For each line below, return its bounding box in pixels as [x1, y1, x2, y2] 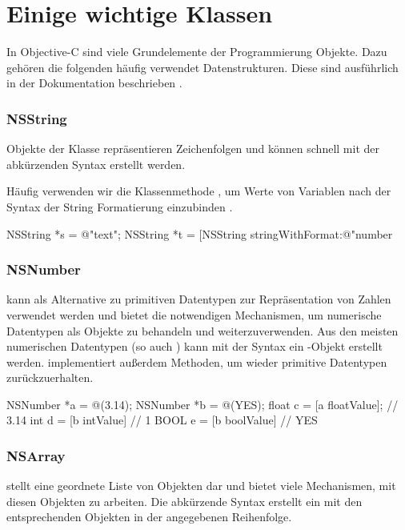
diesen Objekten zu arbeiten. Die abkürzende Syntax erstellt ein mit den [6, 492, 363, 509]
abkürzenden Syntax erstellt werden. [6, 155, 186, 172]
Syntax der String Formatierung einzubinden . [6, 198, 233, 215]
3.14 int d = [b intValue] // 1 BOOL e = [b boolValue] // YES [6, 412, 318, 428]
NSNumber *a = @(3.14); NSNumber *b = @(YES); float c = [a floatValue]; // [6, 395, 399, 412]
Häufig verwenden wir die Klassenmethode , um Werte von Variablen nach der [6, 183, 391, 199]
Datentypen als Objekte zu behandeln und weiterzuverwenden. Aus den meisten [6, 322, 399, 339]
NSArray [6, 445, 66, 465]
